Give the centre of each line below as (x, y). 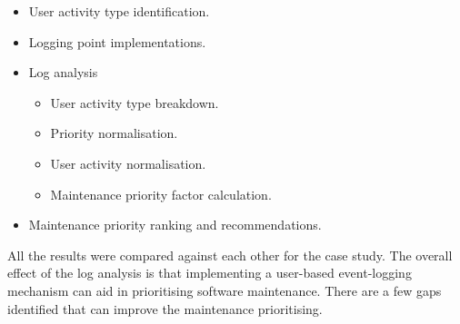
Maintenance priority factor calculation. (161, 194)
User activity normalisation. (128, 163)
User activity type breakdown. (135, 102)
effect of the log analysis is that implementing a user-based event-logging (210, 273)
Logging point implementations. (117, 41)
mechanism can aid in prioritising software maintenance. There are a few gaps (225, 290)
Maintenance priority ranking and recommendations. (175, 225)
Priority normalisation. (114, 133)
